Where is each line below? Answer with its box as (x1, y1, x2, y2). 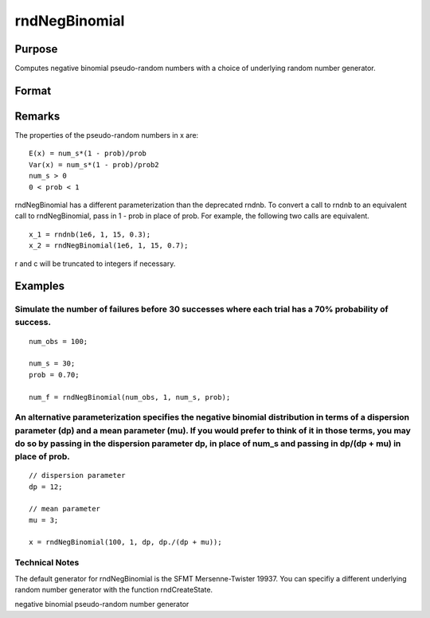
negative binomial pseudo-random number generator (14, 600, 190, 609)
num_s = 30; (29, 359, 76, 368)
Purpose (14, 42, 58, 56)
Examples (14, 280, 65, 293)
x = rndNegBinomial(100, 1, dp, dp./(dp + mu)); (29, 538, 222, 547)
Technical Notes (14, 557, 80, 569)
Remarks (14, 109, 61, 123)
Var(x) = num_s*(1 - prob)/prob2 (29, 160, 159, 169)
